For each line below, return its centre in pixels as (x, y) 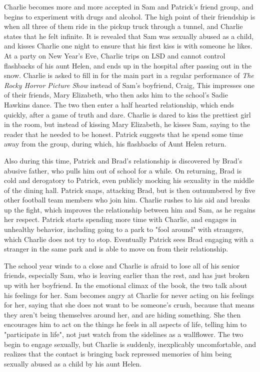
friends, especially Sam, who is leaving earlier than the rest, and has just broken (127, 275)
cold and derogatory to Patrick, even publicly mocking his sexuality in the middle (129, 180)
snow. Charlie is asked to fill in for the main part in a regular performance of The (129, 75)
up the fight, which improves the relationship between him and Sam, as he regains (130, 209)
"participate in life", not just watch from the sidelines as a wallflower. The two (124, 334)
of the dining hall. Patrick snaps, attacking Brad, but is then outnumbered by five (130, 190)
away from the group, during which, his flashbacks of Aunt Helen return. (115, 144)
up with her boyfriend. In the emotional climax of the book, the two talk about (126, 285)
